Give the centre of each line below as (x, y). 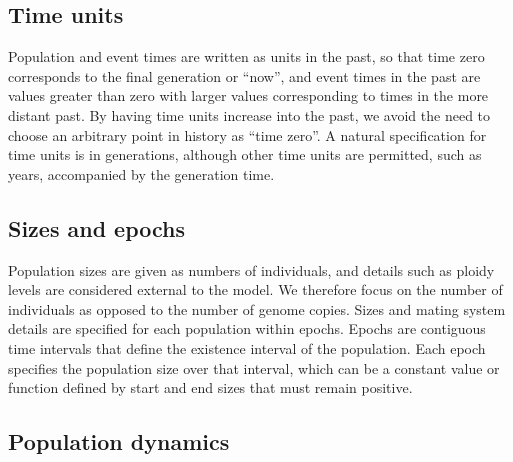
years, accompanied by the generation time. (141, 173)
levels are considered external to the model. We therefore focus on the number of (255, 289)
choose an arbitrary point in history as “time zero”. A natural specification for (247, 134)
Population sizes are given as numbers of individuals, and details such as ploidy (251, 269)
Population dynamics (119, 441)
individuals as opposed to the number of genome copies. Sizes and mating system (257, 308)
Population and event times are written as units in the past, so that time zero (246, 56)
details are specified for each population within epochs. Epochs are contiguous (247, 328)
